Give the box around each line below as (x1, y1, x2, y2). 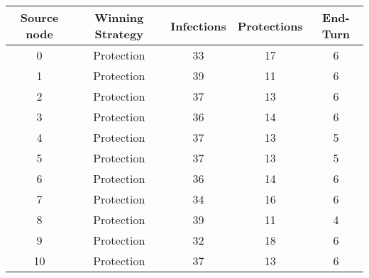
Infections (170, 17, 226, 34)
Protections (237, 17, 303, 34)
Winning (94, 9, 144, 26)
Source (20, 9, 59, 26)
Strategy (94, 26, 143, 42)
